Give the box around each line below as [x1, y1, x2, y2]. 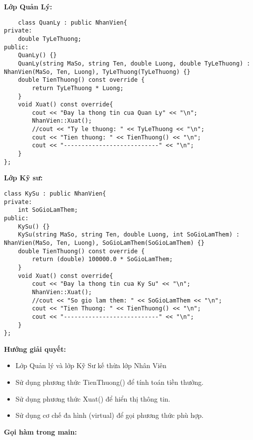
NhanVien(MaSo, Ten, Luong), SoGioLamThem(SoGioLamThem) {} [4, 239, 205, 246]
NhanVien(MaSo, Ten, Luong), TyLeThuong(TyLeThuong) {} [4, 68, 191, 75]
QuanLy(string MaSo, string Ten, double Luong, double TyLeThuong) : [18, 60, 251, 67]
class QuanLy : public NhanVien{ [18, 19, 127, 26]
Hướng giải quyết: [4, 343, 66, 354]
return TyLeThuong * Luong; [32, 84, 124, 92]
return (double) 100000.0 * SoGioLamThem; [32, 256, 173, 263]
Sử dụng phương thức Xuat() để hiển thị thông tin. [15, 393, 170, 404]
